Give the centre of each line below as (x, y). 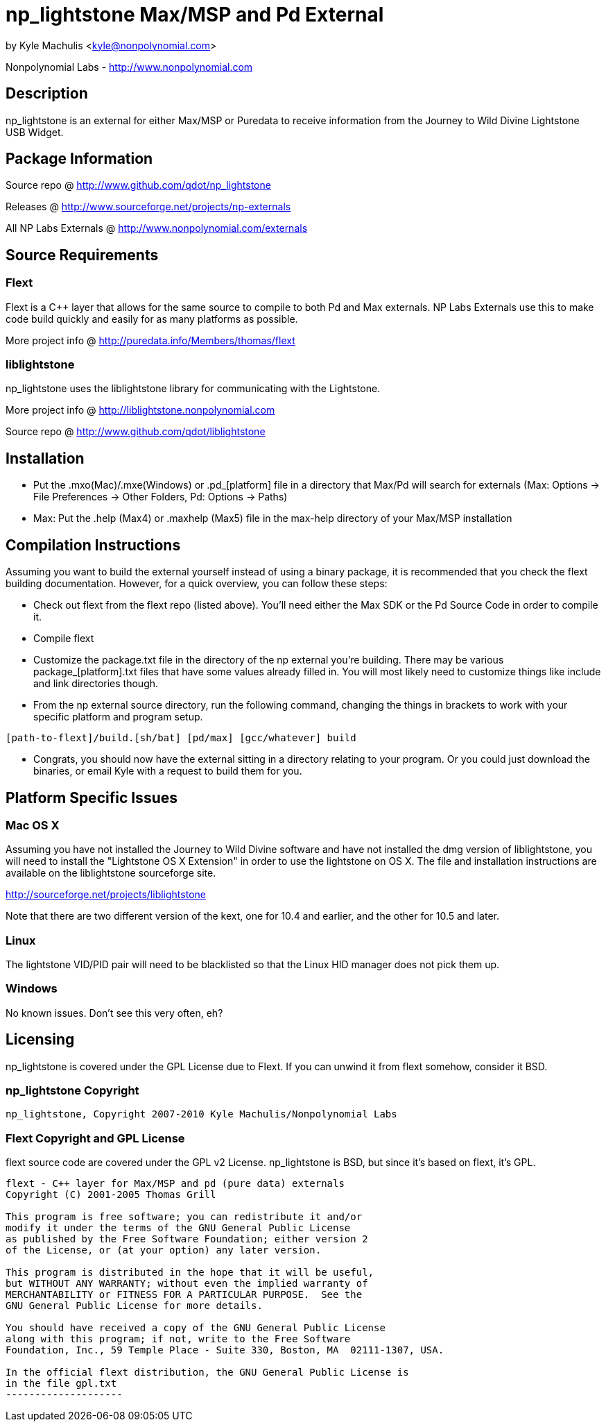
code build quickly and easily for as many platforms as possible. (152, 319)
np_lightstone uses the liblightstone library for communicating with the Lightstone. (193, 389)
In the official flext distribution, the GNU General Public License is (207, 1373)
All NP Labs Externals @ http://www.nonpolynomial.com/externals (157, 228)
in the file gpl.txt (61, 1384)
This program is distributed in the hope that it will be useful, (190, 1273)
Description (47, 94)
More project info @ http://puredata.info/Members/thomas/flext (150, 340)
